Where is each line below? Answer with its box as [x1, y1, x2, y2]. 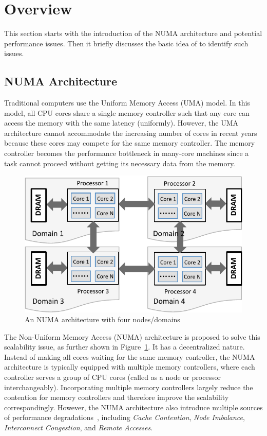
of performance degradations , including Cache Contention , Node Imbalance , [4, 412, 245, 423]
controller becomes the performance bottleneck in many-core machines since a [4, 148, 249, 159]
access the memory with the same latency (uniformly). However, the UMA [4, 117, 239, 128]
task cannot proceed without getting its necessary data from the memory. [4, 158, 236, 168]
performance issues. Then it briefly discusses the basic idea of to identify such [4, 38, 249, 48]
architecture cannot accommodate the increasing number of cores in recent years [4, 127, 257, 138]
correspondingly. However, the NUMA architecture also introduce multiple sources [4, 402, 263, 412]
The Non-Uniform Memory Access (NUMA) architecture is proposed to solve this [4, 331, 260, 342]
